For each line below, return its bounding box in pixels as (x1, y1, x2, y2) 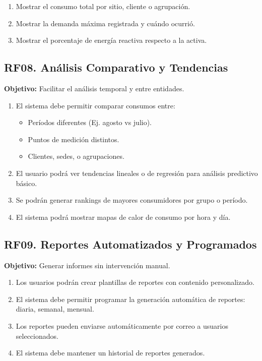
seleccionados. (16, 330, 58, 341)
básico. (16, 177, 37, 188)
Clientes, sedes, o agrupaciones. (28, 151, 124, 161)
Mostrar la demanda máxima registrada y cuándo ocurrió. (16, 18, 195, 28)
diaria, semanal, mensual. (16, 304, 94, 314)
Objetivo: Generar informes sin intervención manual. (4, 260, 170, 270)
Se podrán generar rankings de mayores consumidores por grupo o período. (16, 195, 248, 205)
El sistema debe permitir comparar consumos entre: (16, 100, 175, 110)
